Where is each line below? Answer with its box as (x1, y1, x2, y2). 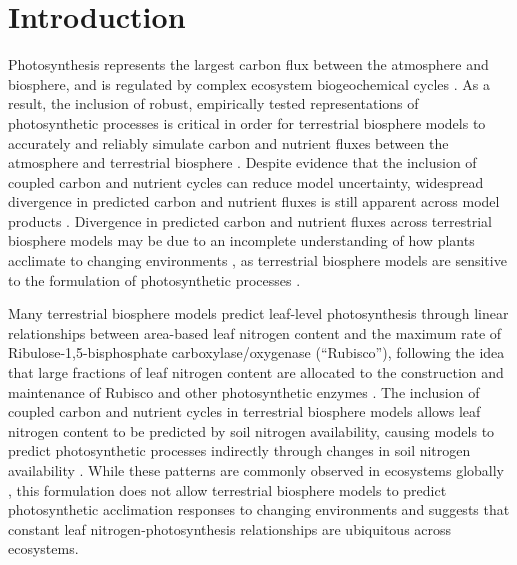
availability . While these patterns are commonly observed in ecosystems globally (8, 460, 504, 480)
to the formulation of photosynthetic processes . (8, 269, 301, 290)
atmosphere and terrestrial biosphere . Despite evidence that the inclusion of (8, 152, 477, 173)
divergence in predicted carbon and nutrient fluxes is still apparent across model (8, 191, 500, 212)
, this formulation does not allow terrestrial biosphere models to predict (8, 479, 447, 500)
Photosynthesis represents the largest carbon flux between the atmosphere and (8, 54, 489, 75)
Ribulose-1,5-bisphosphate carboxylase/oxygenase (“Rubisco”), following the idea (8, 342, 505, 363)
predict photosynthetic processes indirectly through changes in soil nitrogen (8, 440, 471, 461)
